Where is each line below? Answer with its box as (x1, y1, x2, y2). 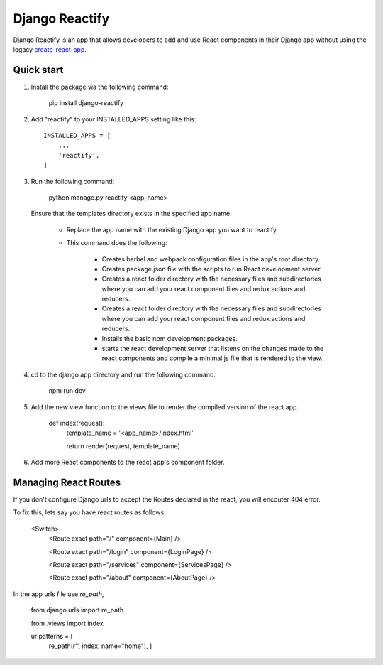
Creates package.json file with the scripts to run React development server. (101, 264, 322, 273)
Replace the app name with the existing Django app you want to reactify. (66, 225, 279, 234)
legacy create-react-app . (13, 45, 87, 53)
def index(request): (48, 419, 106, 427)
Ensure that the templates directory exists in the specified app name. (30, 210, 232, 218)
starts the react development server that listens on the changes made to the (101, 345, 324, 353)
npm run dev (48, 386, 87, 395)
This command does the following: (66, 239, 167, 247)
